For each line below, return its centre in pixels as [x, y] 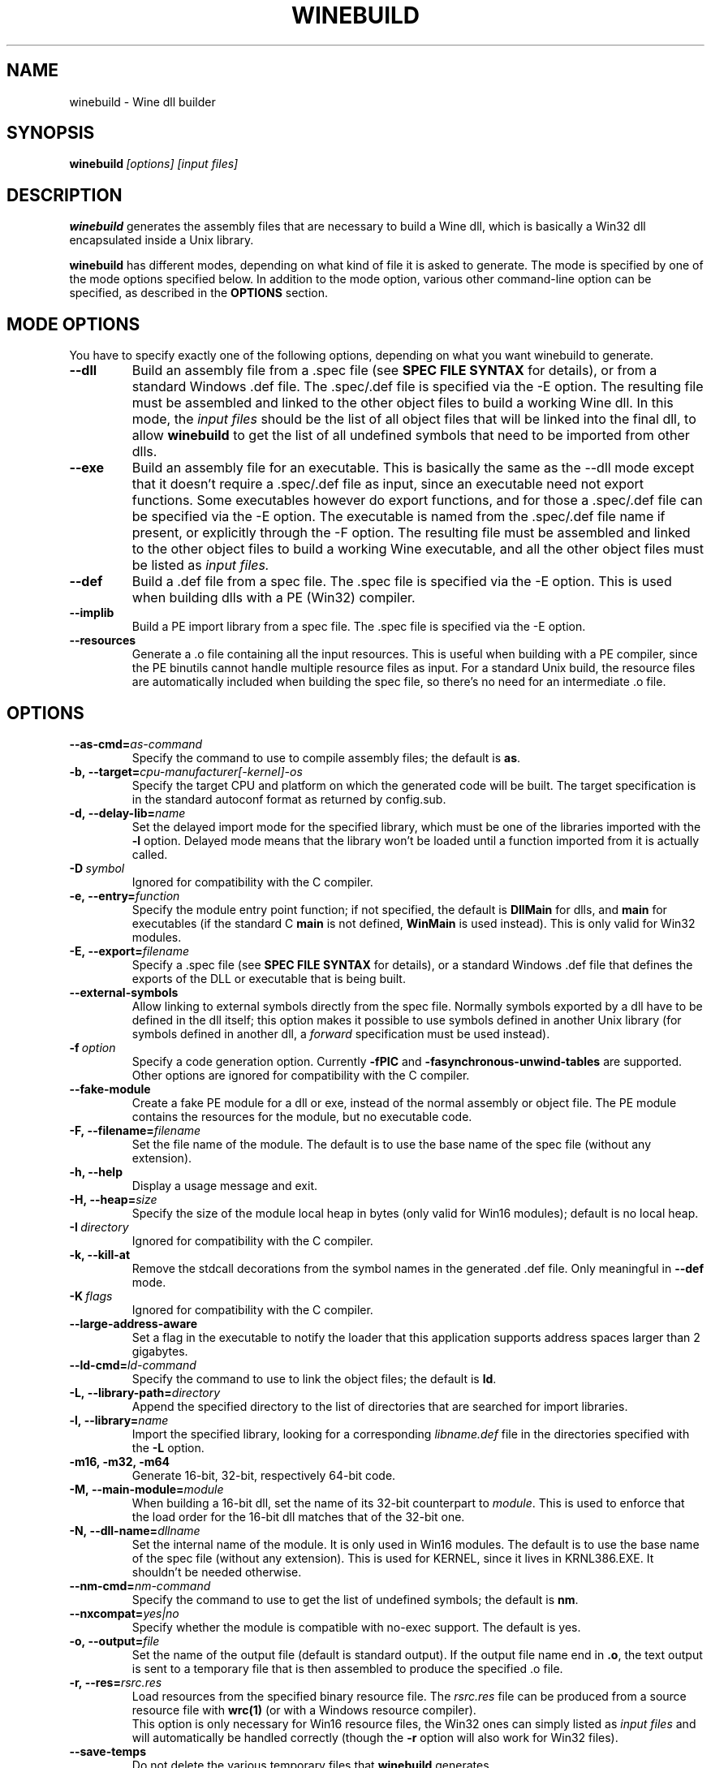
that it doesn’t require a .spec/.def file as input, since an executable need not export [388, 484]
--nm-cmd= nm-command [140, 1585]
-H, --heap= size [113, 1199]
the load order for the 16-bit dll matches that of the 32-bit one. [298, 1516]
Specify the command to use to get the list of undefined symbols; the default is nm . [355, 1599]
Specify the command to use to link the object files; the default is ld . [314, 1378]
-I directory [99, 1227]
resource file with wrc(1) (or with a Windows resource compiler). [304, 1710]
